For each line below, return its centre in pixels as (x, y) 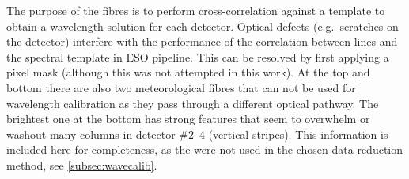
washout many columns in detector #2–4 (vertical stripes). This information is (197, 134)
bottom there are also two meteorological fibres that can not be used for (181, 87)
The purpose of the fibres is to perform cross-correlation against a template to (196, 10)
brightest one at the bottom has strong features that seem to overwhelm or (188, 119)
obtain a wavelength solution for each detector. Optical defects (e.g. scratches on (203, 26)
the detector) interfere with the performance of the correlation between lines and (202, 41)
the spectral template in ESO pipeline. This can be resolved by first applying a (198, 56)
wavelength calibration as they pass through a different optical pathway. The (193, 103)
